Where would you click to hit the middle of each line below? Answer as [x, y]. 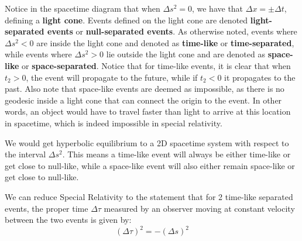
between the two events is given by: [68, 220]
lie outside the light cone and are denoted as [186, 54]
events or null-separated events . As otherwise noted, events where [172, 31]
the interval [25, 154]
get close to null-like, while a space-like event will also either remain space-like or [150, 165]
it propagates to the [260, 77]
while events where [38, 54]
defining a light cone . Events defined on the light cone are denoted [126, 20]
